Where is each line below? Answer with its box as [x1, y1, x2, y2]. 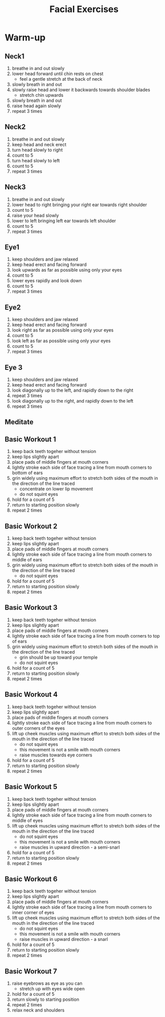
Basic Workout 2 [5, 522, 57, 530]
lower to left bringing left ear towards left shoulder [12, 218, 116, 224]
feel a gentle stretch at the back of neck [19, 76, 103, 82]
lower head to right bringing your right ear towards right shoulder [12, 202, 147, 208]
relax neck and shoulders [12, 1007, 65, 1013]
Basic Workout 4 [5, 690, 58, 699]
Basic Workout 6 [5, 874, 58, 883]
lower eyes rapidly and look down [12, 278, 82, 284]
